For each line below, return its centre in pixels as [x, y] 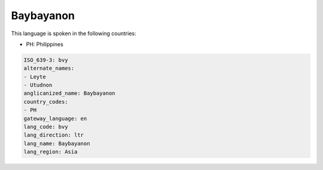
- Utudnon [38, 85]
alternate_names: [49, 68]
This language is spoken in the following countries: [74, 33]
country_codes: [46, 102]
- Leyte [35, 77]
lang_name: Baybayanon [57, 143]
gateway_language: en [55, 118]
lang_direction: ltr [54, 135]
